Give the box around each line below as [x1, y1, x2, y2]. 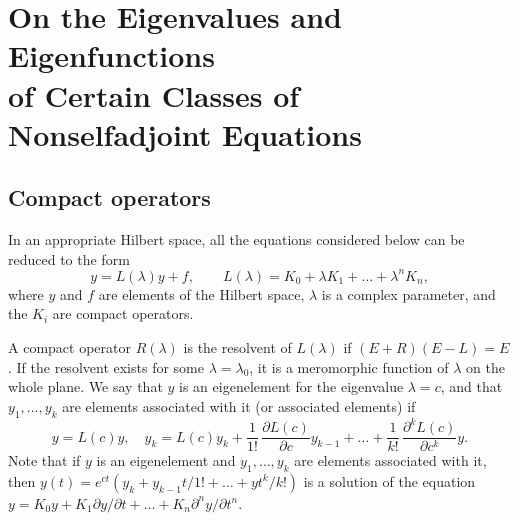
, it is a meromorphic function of [249, 356, 449, 377]
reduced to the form [8, 248, 130, 269]
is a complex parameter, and [321, 283, 496, 304]
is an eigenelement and [96, 450, 236, 471]
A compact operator [8, 337, 131, 358]
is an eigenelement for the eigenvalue [179, 376, 404, 397]
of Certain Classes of [8, 74, 300, 115]
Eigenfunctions [8, 35, 215, 76]
